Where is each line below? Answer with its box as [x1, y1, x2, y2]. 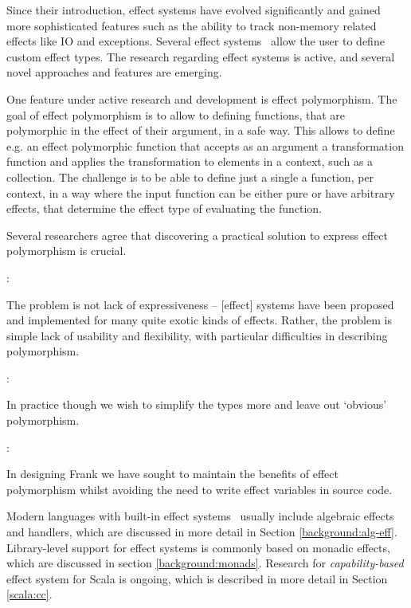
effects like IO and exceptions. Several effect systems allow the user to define [6, 33, 385, 49]
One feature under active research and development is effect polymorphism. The [6, 90, 397, 107]
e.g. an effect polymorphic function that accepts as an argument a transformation [6, 137, 404, 154]
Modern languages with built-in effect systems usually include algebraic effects [6, 508, 394, 524]
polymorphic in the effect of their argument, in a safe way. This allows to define [6, 122, 395, 139]
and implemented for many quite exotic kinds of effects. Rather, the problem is [6, 312, 392, 328]
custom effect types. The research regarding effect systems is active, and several [6, 48, 395, 65]
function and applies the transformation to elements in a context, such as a [6, 153, 374, 170]
